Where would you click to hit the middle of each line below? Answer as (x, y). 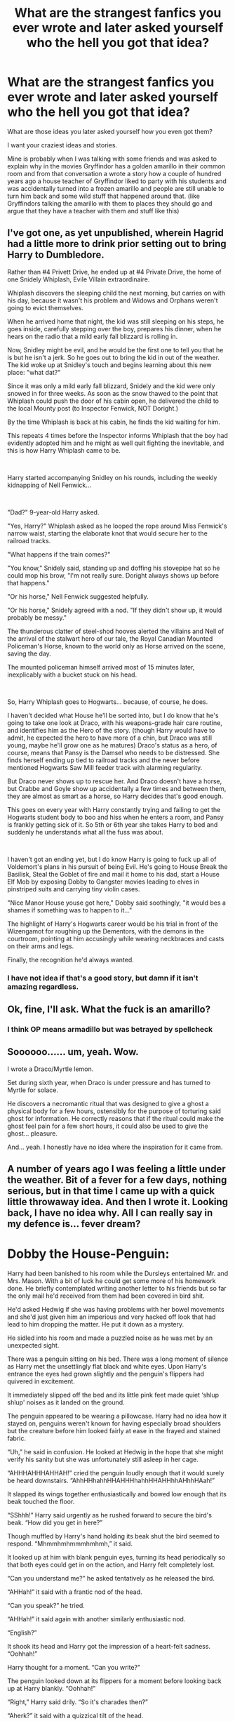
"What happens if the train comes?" (59, 554)
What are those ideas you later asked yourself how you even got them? (110, 131)
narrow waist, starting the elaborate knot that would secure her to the (108, 533)
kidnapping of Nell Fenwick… (49, 485)
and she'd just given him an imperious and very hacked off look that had (112, 1317)
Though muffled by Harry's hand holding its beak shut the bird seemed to (113, 1536)
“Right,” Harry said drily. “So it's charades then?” (78, 1702)
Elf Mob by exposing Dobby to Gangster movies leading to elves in (103, 882)
